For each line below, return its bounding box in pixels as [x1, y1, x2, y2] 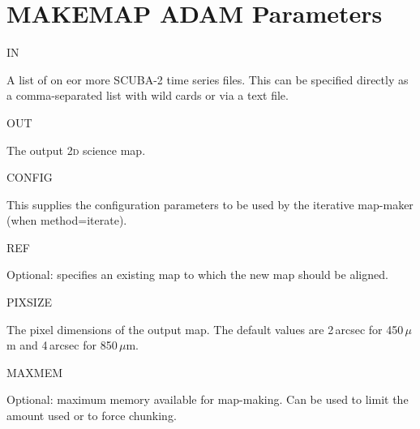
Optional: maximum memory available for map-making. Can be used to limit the [6, 391, 409, 408]
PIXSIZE [6, 294, 53, 311]
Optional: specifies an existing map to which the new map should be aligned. [6, 266, 388, 283]
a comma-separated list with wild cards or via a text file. [6, 87, 289, 104]
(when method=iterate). [6, 212, 127, 229]
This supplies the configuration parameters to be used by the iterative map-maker [6, 195, 414, 212]
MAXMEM [6, 363, 63, 380]
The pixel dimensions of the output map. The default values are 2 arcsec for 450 [6, 320, 404, 337]
